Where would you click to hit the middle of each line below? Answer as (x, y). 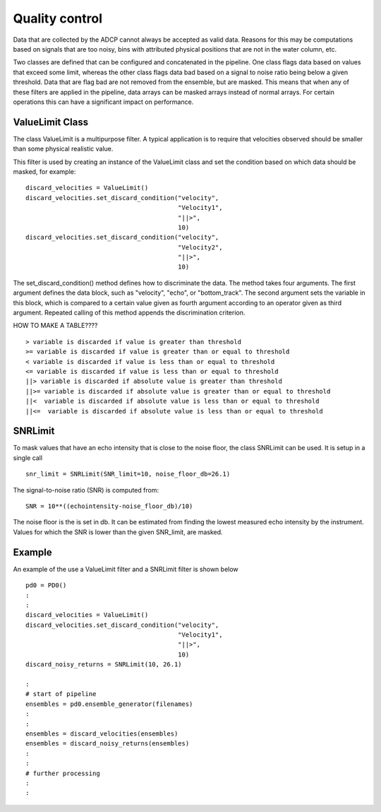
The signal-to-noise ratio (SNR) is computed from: (86, 490)
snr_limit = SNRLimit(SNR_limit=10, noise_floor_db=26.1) (128, 474)
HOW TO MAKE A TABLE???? (55, 326)
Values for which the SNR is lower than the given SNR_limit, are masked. (118, 532)
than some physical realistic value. (63, 149)
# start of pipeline (61, 694)
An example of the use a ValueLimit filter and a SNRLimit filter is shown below (126, 569)
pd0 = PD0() (46, 586)
